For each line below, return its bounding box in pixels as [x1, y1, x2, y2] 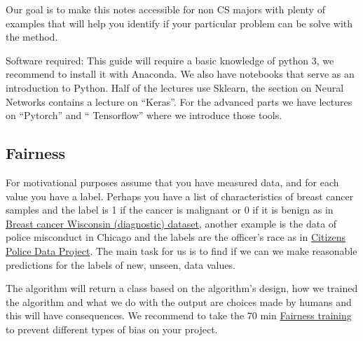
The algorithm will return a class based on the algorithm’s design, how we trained [6, 281, 358, 295]
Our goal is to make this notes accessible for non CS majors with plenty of [6, 2, 325, 16]
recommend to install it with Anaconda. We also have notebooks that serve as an [6, 67, 355, 81]
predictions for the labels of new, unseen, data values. [6, 257, 235, 272]
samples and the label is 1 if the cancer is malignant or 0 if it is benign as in [6, 202, 334, 217]
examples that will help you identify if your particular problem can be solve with [6, 15, 353, 30]
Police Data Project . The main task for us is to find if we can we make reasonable [6, 243, 357, 258]
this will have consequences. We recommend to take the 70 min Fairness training [6, 308, 352, 323]
